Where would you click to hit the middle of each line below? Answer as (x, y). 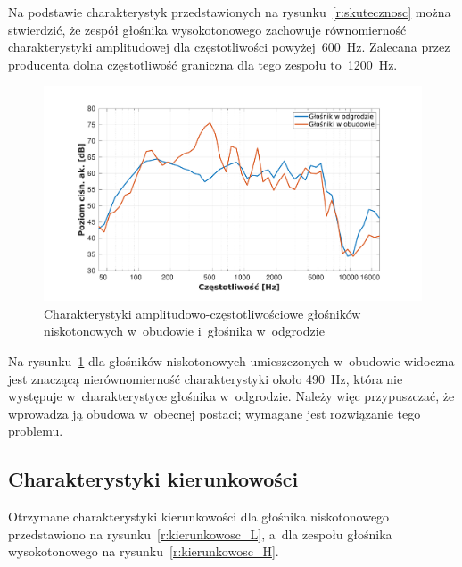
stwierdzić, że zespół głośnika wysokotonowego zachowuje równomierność (207, 29)
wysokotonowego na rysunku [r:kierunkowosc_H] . (144, 551)
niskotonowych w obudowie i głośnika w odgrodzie (184, 331)
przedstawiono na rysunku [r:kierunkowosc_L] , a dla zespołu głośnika (200, 534)
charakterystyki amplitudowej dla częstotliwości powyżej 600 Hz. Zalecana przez (229, 47)
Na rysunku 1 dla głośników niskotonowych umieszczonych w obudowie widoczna (231, 360)
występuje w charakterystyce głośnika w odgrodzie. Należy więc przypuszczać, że (231, 396)
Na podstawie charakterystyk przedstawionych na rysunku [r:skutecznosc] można (230, 12)
